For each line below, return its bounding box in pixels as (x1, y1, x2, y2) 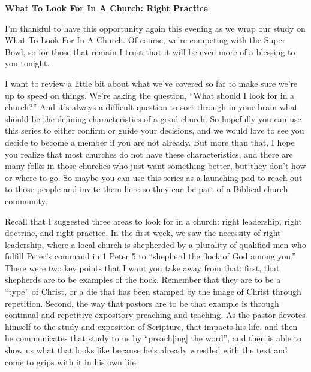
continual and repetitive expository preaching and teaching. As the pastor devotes (5, 309, 306, 321)
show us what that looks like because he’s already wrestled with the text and (5, 344, 288, 356)
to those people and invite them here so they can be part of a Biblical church (5, 183, 288, 195)
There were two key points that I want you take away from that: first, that (5, 261, 280, 274)
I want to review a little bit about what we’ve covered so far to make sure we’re (5, 77, 298, 89)
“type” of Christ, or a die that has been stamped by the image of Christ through (5, 285, 301, 298)
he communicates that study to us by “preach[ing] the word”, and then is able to (5, 332, 302, 344)
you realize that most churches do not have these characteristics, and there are (5, 147, 293, 160)
